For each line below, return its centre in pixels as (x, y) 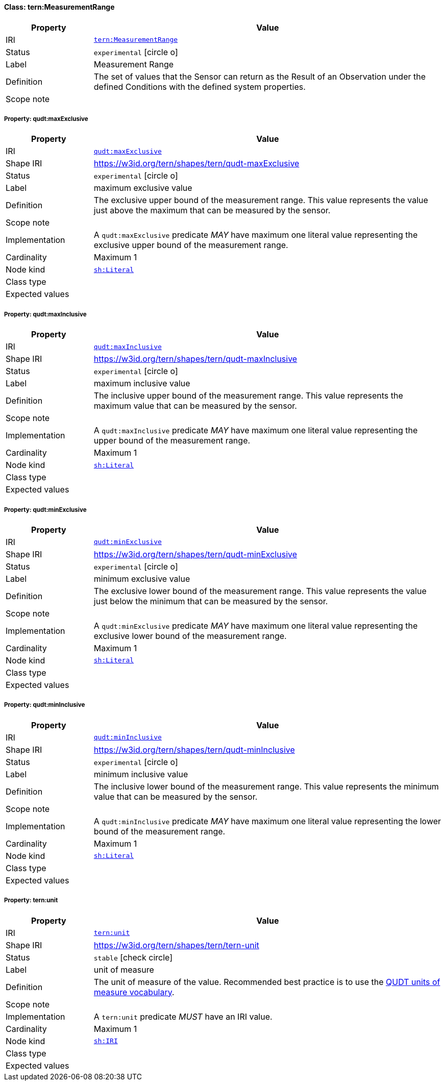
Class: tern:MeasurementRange (59, 7)
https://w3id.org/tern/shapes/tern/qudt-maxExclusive (196, 164)
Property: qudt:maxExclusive (46, 119)
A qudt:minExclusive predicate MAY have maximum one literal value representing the (256, 625)
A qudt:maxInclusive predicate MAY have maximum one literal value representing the (256, 430)
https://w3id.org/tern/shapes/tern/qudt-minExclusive (195, 554)
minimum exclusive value (142, 578)
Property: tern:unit (31, 901)
